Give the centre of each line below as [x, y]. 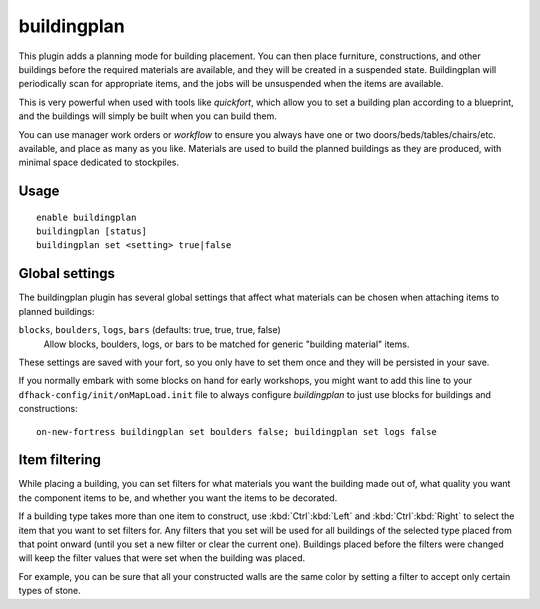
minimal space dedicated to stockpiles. [99, 162]
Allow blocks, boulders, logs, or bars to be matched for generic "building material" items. [226, 344]
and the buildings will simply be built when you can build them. [147, 116]
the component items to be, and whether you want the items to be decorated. [178, 497]
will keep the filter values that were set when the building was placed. [162, 558]
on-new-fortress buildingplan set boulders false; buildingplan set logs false [236, 431]
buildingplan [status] [92, 231]
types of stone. [49, 591]
